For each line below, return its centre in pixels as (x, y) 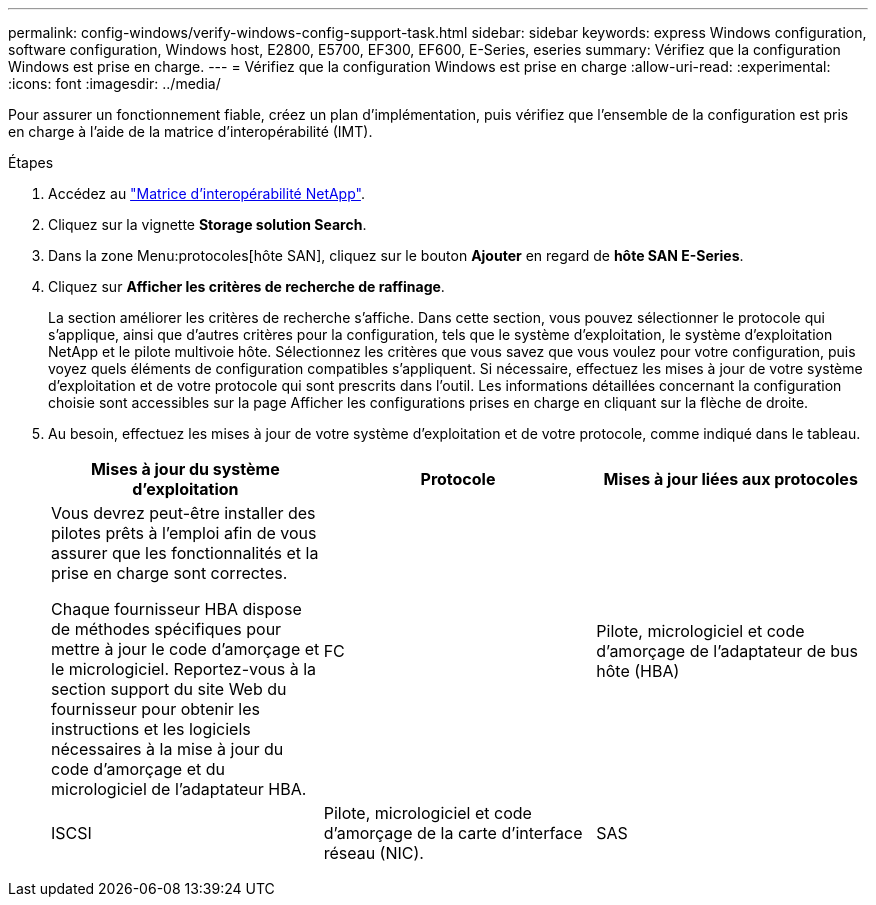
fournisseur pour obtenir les (155, 709)
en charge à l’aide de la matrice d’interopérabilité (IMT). (190, 131)
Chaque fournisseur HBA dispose (176, 609)
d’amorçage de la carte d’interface (453, 833)
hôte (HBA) (638, 671)
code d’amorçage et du (138, 769)
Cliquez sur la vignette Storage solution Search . (207, 224)
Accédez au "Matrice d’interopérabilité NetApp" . (206, 193)
